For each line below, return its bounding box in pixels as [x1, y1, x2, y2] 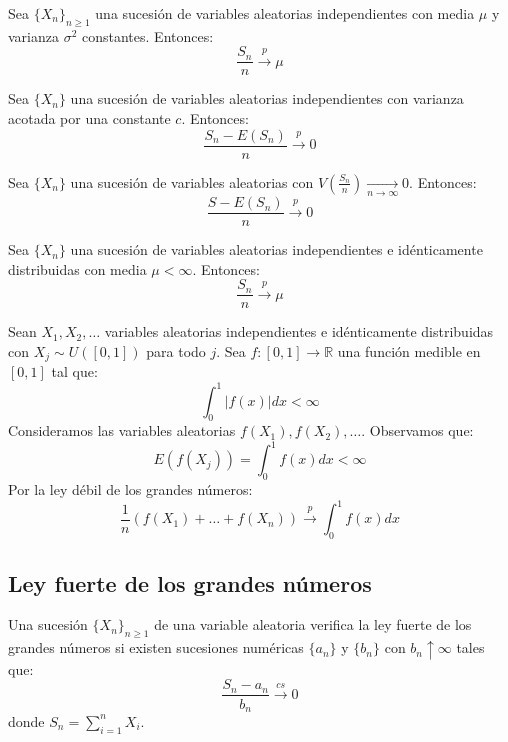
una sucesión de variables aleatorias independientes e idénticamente [70, 239, 483, 260]
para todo [146, 341, 206, 361]
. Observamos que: [361, 420, 474, 441]
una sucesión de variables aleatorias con [70, 171, 314, 192]
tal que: [51, 361, 98, 382]
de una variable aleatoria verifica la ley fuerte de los [154, 614, 472, 635]
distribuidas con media [8, 258, 147, 279]
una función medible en [337, 341, 481, 361]
